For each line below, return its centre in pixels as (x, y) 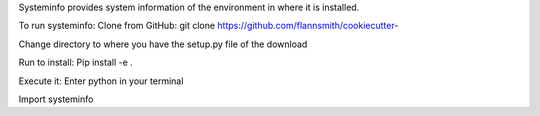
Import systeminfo (56, 99)
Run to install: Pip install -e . (76, 62)
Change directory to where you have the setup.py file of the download (163, 44)
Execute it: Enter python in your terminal (101, 81)
